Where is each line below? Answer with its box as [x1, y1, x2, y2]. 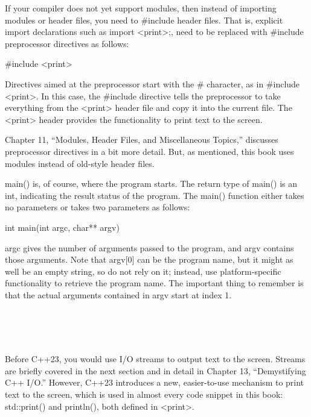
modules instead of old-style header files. [5, 157, 155, 169]
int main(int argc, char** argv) [5, 221, 120, 233]
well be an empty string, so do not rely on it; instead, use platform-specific [5, 265, 281, 277]
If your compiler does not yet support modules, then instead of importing [5, 2, 277, 14]
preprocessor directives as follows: [5, 37, 129, 49]
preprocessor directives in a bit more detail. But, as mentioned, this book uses [5, 145, 294, 157]
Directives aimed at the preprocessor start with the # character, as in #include [5, 77, 300, 90]
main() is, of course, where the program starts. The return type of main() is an [5, 177, 298, 190]
